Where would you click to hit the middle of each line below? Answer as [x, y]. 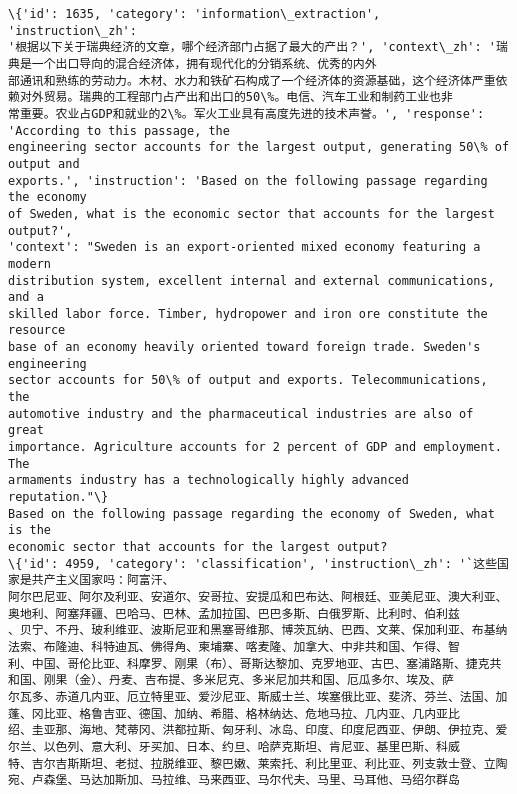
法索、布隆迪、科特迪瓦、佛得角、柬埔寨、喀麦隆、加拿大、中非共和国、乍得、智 [234, 646]
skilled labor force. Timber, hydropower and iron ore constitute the [248, 313]
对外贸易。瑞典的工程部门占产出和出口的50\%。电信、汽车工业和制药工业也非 [236, 97]
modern [29, 263]
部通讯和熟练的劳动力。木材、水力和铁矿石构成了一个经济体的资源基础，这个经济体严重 [252, 80]
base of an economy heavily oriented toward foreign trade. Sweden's [244, 347]
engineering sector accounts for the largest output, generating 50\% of [259, 147]
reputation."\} [58, 497]
